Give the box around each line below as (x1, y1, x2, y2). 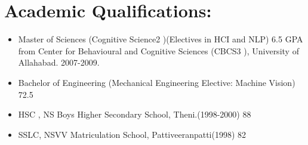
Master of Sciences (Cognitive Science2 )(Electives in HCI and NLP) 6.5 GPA (18, 33, 303, 45)
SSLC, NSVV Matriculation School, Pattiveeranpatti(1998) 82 (18, 128, 247, 140)
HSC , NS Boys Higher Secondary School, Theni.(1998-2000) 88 (18, 108, 251, 121)
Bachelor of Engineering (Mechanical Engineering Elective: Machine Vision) (18, 76, 295, 88)
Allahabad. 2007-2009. (18, 56, 100, 69)
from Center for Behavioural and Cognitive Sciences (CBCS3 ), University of (18, 44, 299, 57)
